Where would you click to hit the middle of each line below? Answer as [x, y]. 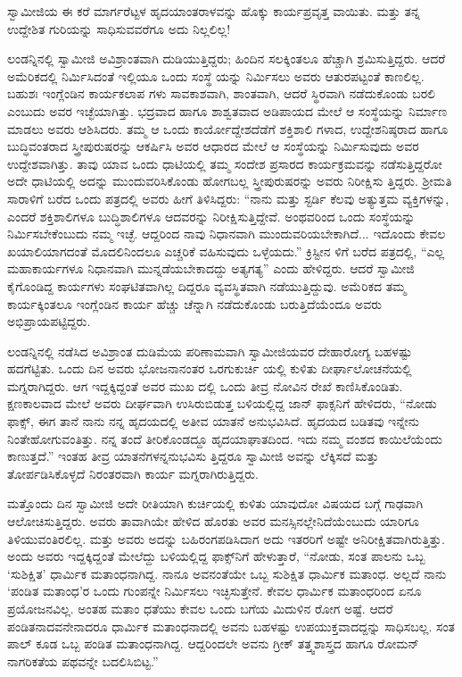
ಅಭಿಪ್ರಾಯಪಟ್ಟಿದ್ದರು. [49, 321]
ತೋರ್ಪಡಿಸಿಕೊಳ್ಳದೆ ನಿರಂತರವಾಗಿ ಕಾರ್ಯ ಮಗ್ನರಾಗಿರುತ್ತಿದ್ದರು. [133, 473]
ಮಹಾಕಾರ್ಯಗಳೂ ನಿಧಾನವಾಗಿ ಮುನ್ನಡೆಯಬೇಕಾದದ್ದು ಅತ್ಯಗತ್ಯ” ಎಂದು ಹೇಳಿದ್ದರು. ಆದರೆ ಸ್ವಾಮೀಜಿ [211, 268]
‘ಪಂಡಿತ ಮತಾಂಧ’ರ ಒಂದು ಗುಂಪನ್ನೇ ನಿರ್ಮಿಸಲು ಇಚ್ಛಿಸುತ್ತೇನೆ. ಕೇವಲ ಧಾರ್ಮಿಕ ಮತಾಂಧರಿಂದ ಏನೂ [214, 591]
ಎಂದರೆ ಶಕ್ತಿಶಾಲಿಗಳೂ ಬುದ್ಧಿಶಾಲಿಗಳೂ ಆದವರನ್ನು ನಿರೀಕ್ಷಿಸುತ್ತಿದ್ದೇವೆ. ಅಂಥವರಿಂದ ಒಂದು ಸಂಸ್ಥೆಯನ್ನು [211, 216]
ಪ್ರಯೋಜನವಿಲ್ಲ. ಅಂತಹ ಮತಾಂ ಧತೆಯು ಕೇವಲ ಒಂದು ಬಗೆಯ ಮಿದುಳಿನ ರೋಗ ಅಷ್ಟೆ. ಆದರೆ [200, 608]
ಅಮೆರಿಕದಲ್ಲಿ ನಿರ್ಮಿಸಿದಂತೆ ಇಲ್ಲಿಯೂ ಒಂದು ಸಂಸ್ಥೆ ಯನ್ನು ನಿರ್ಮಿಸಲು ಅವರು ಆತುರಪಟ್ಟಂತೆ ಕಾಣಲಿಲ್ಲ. [216, 75]
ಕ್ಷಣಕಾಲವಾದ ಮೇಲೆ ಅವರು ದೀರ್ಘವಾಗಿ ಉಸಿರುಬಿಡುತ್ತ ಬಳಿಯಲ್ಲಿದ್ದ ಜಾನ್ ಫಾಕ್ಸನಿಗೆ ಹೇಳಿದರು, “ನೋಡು [222, 403]
